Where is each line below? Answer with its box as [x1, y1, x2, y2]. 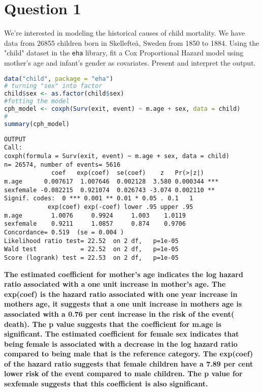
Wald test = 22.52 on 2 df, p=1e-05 [4, 246, 179, 253]
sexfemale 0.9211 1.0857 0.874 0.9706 [4, 220, 186, 228]
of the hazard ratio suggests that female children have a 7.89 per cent [4, 358, 253, 369]
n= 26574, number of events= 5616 [4, 161, 121, 168]
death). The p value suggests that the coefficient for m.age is [4, 318, 221, 329]
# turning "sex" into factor [4, 82, 103, 90]
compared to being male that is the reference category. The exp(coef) [4, 348, 253, 359]
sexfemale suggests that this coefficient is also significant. [4, 378, 208, 389]
